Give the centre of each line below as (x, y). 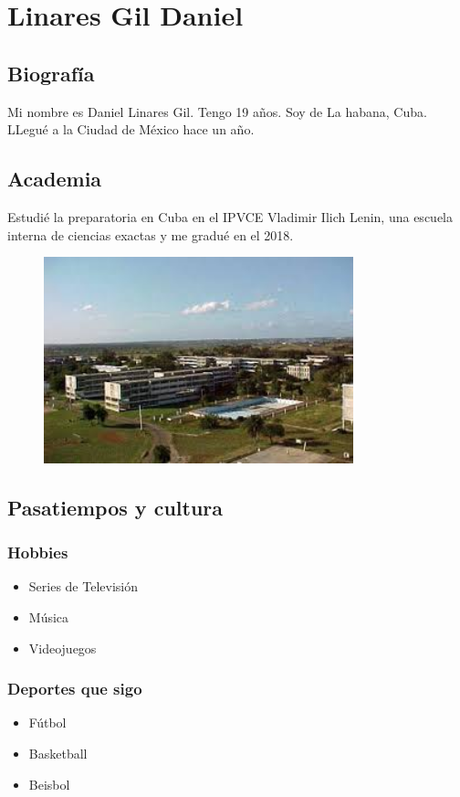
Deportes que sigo (75, 689)
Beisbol (49, 784)
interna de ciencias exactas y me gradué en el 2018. (151, 234)
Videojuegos (63, 648)
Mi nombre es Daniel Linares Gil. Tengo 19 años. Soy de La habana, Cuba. (217, 111)
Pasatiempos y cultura (115, 507)
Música (49, 617)
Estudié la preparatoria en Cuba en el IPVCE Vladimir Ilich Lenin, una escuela (230, 216)
